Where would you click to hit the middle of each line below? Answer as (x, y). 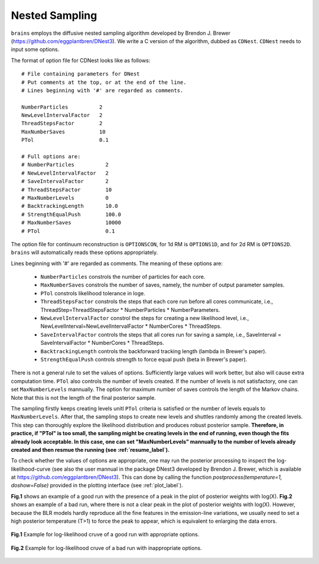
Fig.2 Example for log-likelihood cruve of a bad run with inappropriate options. (106, 548)
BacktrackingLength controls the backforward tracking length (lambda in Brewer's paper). (154, 351)
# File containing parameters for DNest (81, 74)
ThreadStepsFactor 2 (62, 123)
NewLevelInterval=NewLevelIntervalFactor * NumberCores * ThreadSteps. (131, 326)
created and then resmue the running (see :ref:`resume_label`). (90, 449)
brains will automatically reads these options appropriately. (84, 252)
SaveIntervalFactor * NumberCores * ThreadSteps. (102, 343)
